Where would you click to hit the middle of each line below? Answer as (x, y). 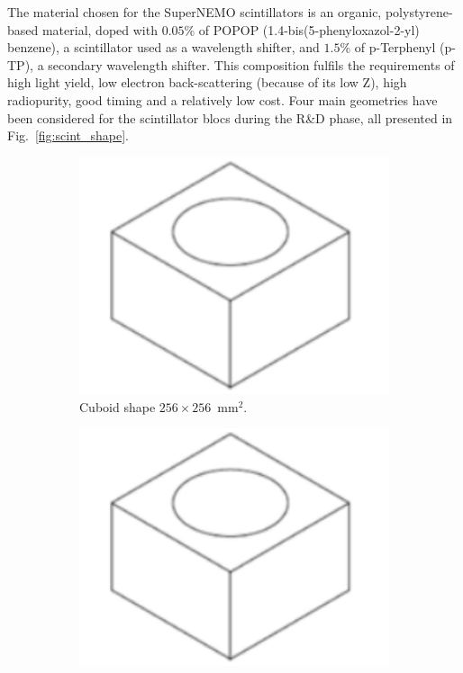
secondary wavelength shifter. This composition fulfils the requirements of (251, 64)
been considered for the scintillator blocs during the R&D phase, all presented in (230, 117)
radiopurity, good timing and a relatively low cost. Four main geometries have (222, 99)
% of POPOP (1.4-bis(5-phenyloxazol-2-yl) (302, 29)
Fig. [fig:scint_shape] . (68, 135)
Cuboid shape (118, 406)
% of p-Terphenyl (388, 47)
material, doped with (100, 29)
